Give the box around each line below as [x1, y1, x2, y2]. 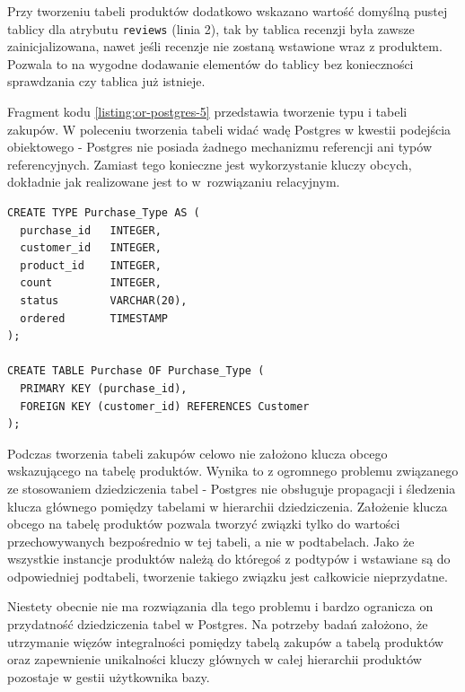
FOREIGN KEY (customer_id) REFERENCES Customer [20, 399, 310, 413]
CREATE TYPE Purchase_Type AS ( [7, 206, 200, 219]
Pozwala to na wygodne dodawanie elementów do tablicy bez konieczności [7, 54, 414, 73]
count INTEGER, [20, 276, 162, 290]
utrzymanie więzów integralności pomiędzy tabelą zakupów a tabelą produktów [7, 632, 443, 651]
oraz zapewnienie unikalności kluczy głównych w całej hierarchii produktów [7, 650, 422, 669]
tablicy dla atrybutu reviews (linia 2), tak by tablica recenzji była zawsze [7, 19, 415, 38]
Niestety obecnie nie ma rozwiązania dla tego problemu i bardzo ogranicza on [7, 597, 434, 616]
